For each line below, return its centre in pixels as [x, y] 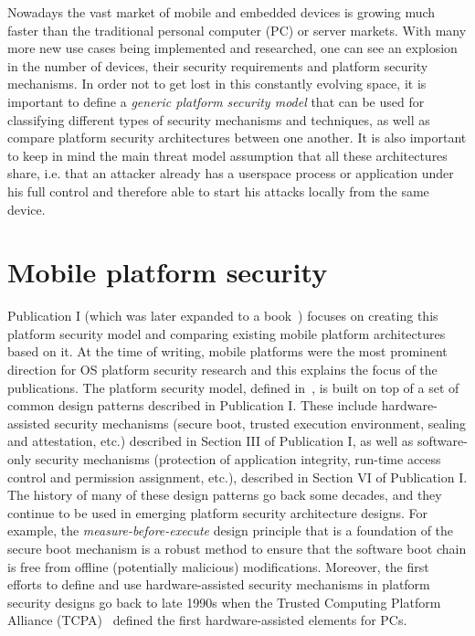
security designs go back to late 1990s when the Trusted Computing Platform [224, 602]
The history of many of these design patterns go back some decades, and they [225, 495]
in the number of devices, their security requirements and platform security [218, 65]
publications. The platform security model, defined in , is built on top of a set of [233, 387]
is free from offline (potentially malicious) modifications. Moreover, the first [218, 566]
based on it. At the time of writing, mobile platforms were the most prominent [227, 351]
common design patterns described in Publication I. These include [193, 405]
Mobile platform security [168, 272]
